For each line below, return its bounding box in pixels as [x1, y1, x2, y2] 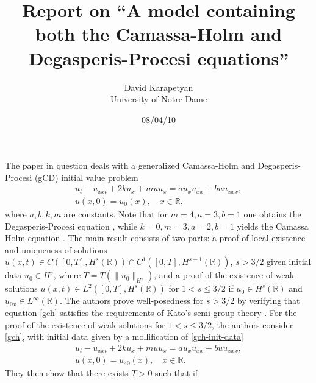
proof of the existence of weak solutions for [5, 318, 165, 331]
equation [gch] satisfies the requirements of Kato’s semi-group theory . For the [5, 306, 297, 318]
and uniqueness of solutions [5, 243, 107, 256]
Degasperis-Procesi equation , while [5, 219, 137, 232]
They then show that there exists [5, 367, 129, 379]
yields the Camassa [237, 219, 309, 232]
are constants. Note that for [63, 207, 168, 220]
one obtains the [243, 207, 301, 220]
